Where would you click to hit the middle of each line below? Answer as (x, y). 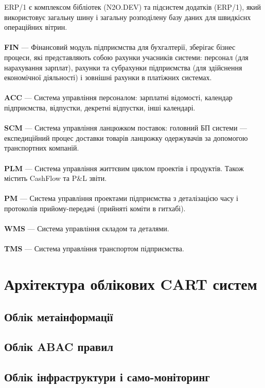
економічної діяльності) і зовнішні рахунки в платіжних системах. (108, 77)
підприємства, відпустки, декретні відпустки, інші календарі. (100, 107)
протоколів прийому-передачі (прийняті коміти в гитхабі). (95, 208)
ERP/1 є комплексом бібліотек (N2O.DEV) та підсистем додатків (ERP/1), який (133, 7)
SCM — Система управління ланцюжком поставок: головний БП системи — (126, 128)
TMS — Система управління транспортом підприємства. (94, 248)
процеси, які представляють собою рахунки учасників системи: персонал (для (126, 57)
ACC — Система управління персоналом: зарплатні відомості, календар (118, 97)
